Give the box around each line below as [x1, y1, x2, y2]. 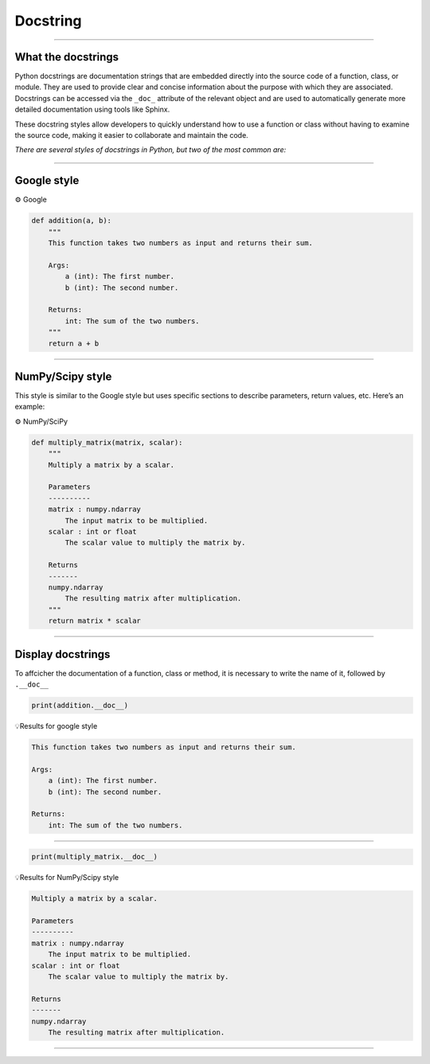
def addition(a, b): [31, 216, 111, 225]
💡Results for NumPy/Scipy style [14, 873, 119, 882]
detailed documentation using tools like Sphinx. [14, 104, 170, 115]
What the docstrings [14, 50, 119, 64]
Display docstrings [14, 647, 111, 661]
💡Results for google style [14, 721, 98, 730]
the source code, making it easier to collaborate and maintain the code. [14, 131, 248, 140]
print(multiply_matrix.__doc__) [31, 852, 158, 862]
